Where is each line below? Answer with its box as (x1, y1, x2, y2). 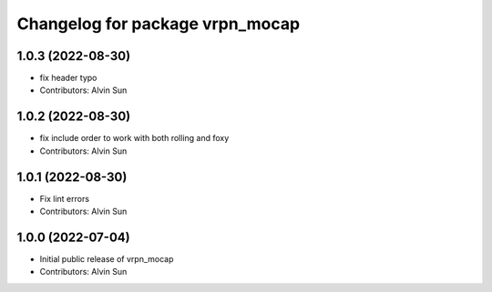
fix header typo (39, 73, 97, 84)
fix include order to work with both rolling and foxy (39, 133, 230, 144)
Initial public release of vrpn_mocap (39, 253, 174, 264)
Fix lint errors (39, 193, 90, 204)
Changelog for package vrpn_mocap (16, 14, 301, 34)
